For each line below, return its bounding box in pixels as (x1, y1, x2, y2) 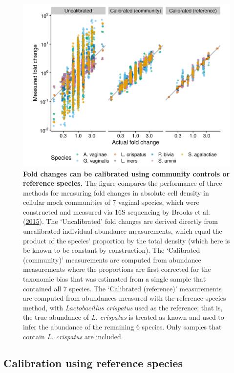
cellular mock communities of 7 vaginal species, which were (23, 197, 199, 207)
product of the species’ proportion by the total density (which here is (23, 235, 230, 245)
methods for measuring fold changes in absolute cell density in (23, 187, 209, 197)
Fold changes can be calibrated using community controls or (23, 168, 230, 178)
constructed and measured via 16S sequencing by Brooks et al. (23, 206, 210, 217)
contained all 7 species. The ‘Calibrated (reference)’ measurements (23, 283, 222, 293)
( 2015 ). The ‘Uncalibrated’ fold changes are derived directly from (23, 216, 218, 226)
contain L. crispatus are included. (23, 331, 123, 341)
